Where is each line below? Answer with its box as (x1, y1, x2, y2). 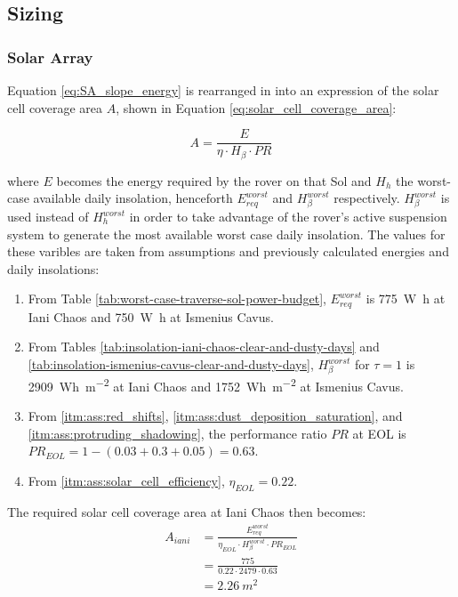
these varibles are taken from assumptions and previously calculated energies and (7, 242, 449, 261)
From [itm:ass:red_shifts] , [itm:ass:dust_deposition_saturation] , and (28, 407, 403, 425)
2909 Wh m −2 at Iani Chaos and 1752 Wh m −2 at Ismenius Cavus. (28, 374, 404, 395)
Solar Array (7, 45, 93, 68)
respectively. (333, 189, 400, 207)
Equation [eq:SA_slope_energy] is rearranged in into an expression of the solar (7, 81, 439, 99)
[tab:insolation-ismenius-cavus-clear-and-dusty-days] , (28, 355, 314, 374)
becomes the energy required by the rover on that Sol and (56, 171, 372, 190)
